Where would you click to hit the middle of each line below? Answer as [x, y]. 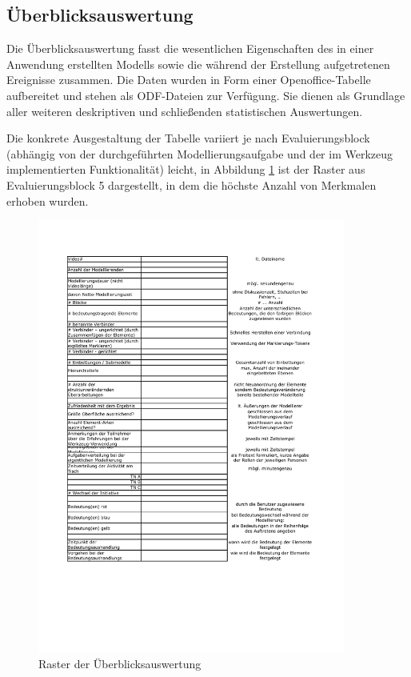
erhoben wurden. [48, 200]
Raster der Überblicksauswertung [120, 663]
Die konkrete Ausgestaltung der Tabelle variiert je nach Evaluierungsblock [188, 138]
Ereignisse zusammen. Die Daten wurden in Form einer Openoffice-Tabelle [189, 80]
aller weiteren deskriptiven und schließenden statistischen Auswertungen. [185, 111]
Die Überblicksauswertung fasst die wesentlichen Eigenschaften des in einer [190, 48]
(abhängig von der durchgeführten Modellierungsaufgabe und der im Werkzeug [200, 153]
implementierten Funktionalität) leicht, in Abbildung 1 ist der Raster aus [186, 169]
